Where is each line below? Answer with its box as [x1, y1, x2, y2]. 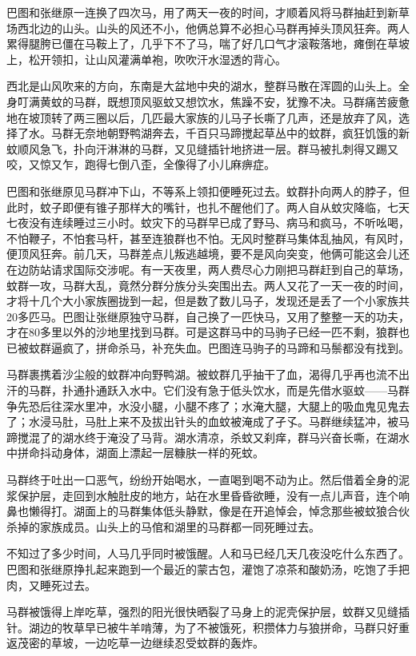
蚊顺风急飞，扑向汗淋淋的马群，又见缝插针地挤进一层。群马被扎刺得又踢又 [6, 140, 398, 157]
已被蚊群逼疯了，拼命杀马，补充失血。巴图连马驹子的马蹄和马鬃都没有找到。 [6, 339, 410, 356]
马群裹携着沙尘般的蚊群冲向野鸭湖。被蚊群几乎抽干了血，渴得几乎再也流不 [6, 366, 398, 383]
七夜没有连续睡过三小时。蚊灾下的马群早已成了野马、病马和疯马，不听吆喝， [6, 214, 410, 231]
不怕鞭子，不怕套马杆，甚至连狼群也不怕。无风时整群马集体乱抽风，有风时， [6, 229, 410, 246]
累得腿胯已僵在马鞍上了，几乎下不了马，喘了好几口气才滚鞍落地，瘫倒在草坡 [6, 35, 410, 52]
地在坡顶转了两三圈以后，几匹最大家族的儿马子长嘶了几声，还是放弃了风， [6, 109, 398, 125]
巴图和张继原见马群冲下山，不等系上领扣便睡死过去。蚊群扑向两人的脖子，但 [6, 182, 410, 199]
